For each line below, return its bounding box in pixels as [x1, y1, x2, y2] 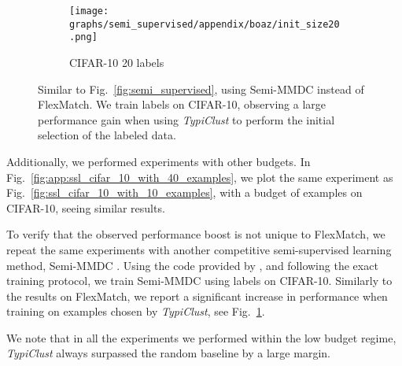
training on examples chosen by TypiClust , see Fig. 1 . [6, 303, 265, 320]
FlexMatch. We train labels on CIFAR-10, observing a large [38, 96, 326, 113]
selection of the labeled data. [38, 127, 176, 143]
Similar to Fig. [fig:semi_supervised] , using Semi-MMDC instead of [38, 80, 364, 97]
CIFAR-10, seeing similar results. [6, 199, 165, 216]
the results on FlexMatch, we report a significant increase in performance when [6, 287, 388, 304]
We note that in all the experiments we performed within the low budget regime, [6, 329, 396, 346]
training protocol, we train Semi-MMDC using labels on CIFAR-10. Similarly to [6, 272, 393, 289]
